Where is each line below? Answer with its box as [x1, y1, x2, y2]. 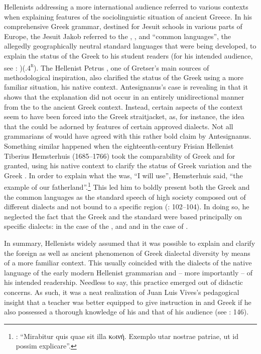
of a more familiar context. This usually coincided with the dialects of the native [4, 257, 252, 268]
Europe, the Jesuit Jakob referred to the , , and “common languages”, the [4, 31, 231, 41]
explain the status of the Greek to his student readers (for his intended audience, [4, 50, 253, 61]
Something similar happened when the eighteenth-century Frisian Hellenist [4, 140, 234, 151]
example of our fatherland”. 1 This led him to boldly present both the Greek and [4, 180, 250, 192]
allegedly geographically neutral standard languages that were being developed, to [4, 41, 256, 51]
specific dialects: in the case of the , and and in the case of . [4, 221, 188, 231]
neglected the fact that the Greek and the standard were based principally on [4, 211, 242, 221]
